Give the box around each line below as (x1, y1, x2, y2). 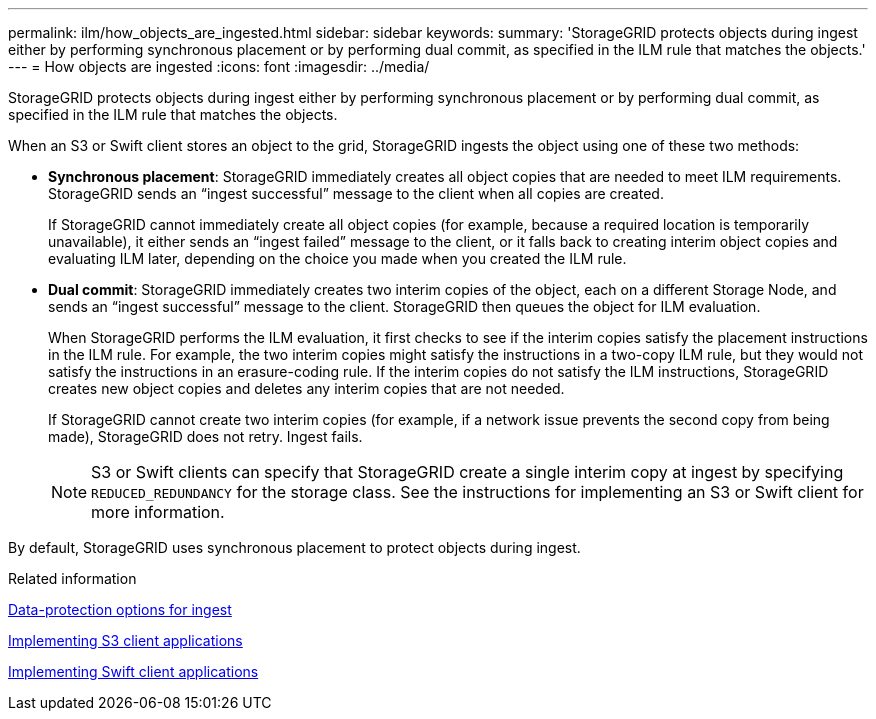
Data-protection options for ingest (8, 601, 232, 618)
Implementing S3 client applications (8, 632, 243, 649)
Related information (8, 570, 137, 587)
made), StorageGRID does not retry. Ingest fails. (48, 428, 363, 445)
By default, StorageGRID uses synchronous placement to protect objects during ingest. (8, 539, 581, 556)
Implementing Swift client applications (8, 663, 259, 680)
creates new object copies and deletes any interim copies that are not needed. (48, 380, 565, 397)
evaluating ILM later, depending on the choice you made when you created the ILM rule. (48, 250, 627, 267)
